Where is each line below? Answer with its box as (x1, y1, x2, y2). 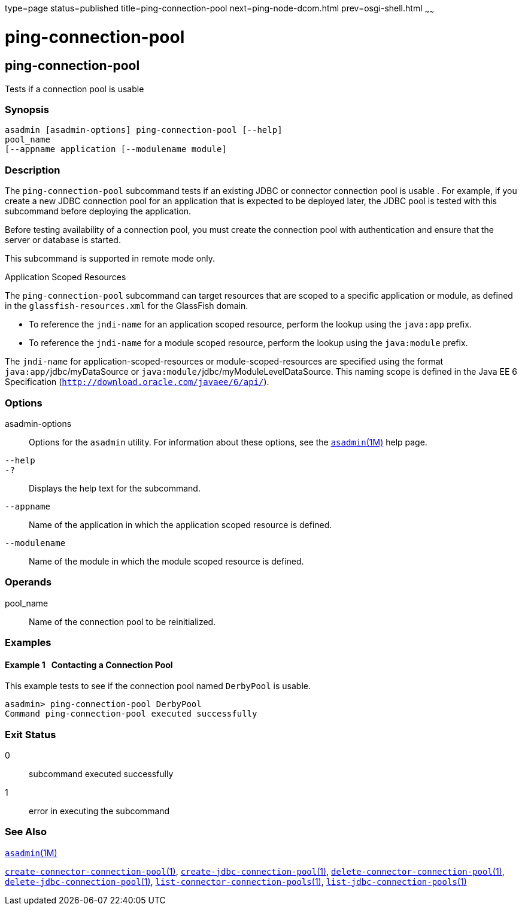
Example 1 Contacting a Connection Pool (5, 659, 173, 670)
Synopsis (5, 104, 49, 116)
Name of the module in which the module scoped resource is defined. (29, 556, 304, 566)
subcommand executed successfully (29, 769, 174, 779)
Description (5, 163, 60, 176)
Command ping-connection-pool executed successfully (5, 709, 257, 719)
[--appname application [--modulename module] (5, 144, 227, 154)
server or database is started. (5, 235, 121, 245)
